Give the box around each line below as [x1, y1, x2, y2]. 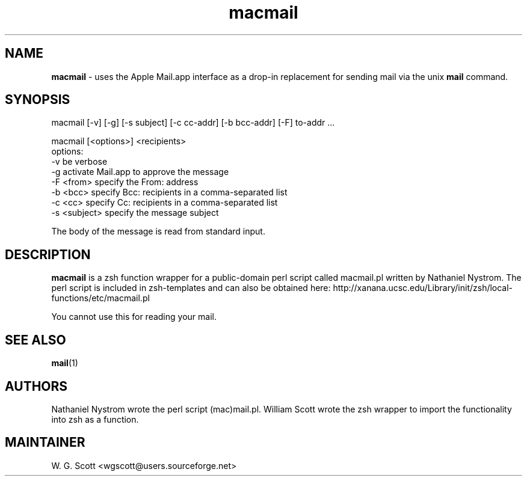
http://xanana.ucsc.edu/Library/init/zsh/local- [333, 283, 513, 293]
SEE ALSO [5, 332, 66, 348]
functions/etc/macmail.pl [51, 293, 150, 304]
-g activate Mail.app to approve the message [51, 167, 229, 177]
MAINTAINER [5, 435, 85, 450]
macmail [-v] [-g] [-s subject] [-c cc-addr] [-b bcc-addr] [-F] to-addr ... [51, 117, 335, 128]
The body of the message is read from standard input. [51, 226, 265, 237]
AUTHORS [5, 378, 68, 394]
